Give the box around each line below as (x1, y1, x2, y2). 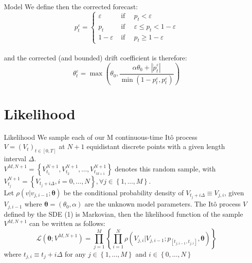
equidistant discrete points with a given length (87, 141, 225, 151)
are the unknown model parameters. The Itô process (85, 199, 241, 209)
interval (4, 153, 26, 164)
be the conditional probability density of (63, 187, 184, 197)
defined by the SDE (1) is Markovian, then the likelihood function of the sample (4, 208, 243, 219)
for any (65, 249, 86, 259)
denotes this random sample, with (115, 163, 216, 173)
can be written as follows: (29, 218, 106, 228)
